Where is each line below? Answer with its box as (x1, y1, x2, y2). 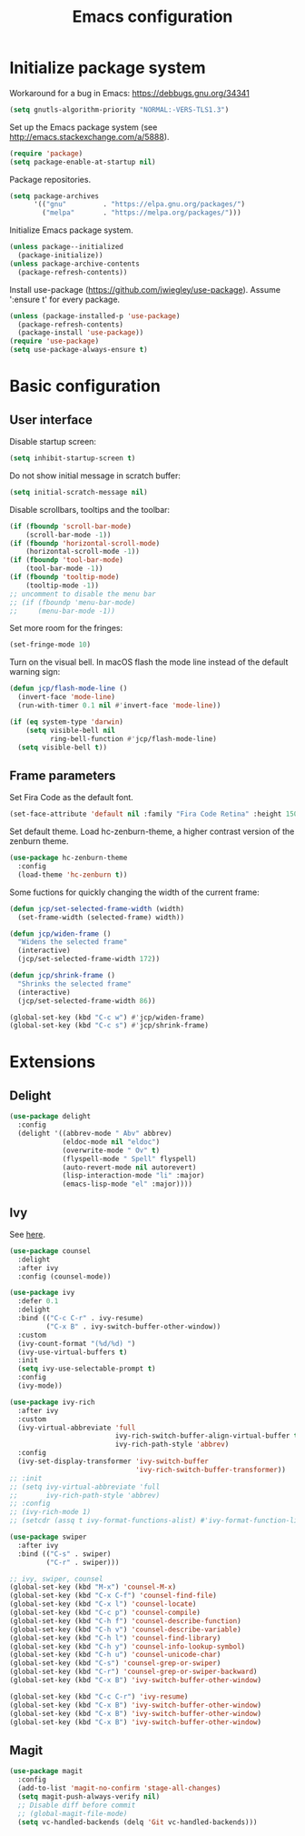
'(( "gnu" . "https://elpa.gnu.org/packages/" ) (33, 200, 246, 209)
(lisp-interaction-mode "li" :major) (62, 1171, 205, 1180)
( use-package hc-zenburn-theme (9, 853, 128, 863)
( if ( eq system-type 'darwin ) (9, 717, 124, 727)
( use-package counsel (9, 1246, 92, 1256)
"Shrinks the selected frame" (17, 979, 132, 988)
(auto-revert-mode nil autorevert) (62, 1162, 197, 1172)
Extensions (9, 1052, 96, 1072)
